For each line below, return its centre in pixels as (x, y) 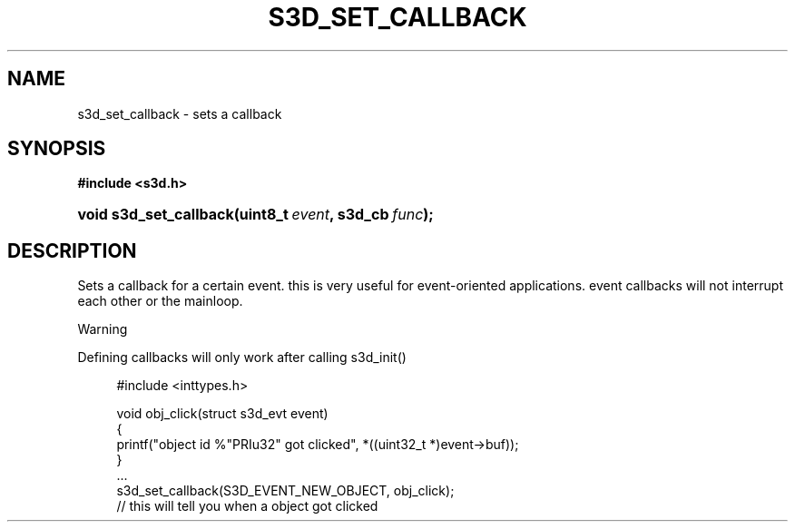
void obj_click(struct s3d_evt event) (222, 414)
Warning (103, 329)
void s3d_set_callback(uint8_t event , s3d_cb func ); (255, 215)
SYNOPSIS (57, 149)
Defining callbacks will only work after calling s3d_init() (242, 358)
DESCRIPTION (72, 250)
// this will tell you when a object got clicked (247, 506)
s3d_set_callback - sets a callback (180, 113)
